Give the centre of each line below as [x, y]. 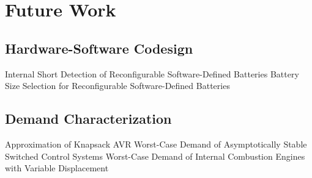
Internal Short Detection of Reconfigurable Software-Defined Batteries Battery [152, 73]
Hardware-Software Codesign [99, 48]
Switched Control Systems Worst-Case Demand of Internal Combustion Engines [155, 156]
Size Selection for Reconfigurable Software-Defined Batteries [117, 86]
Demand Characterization [88, 119]
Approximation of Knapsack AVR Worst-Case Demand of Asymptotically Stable [156, 144]
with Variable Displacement [57, 168]
